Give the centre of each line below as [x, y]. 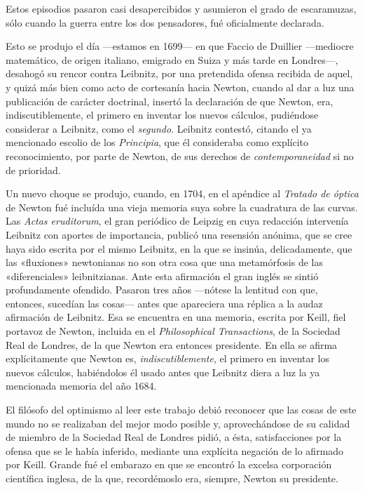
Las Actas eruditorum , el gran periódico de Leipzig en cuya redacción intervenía [177, 221]
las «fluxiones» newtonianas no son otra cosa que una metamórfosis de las [164, 262]
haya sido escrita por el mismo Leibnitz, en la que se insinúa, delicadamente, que [179, 248]
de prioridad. [33, 170]
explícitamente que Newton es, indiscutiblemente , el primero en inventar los [168, 358]
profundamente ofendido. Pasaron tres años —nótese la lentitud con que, [162, 290]
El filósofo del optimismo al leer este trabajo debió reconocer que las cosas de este [181, 410]
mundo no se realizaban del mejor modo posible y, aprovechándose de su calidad [178, 423]
